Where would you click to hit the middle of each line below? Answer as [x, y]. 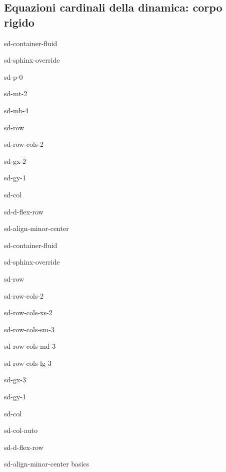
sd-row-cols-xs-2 [28, 312]
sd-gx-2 [15, 161]
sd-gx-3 [15, 380]
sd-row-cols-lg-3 [28, 363]
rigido [19, 22]
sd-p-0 [13, 76]
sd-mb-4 [16, 110]
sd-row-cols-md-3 [30, 346]
